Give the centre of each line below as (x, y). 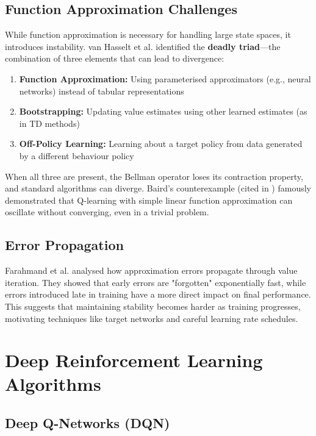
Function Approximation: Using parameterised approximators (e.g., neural (165, 78)
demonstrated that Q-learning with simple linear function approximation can (149, 200)
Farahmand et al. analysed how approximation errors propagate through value (151, 270)
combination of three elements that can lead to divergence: (115, 58)
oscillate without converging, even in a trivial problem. (107, 212)
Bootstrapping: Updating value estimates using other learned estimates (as (163, 111)
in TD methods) (49, 123)
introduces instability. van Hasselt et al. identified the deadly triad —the (143, 46)
